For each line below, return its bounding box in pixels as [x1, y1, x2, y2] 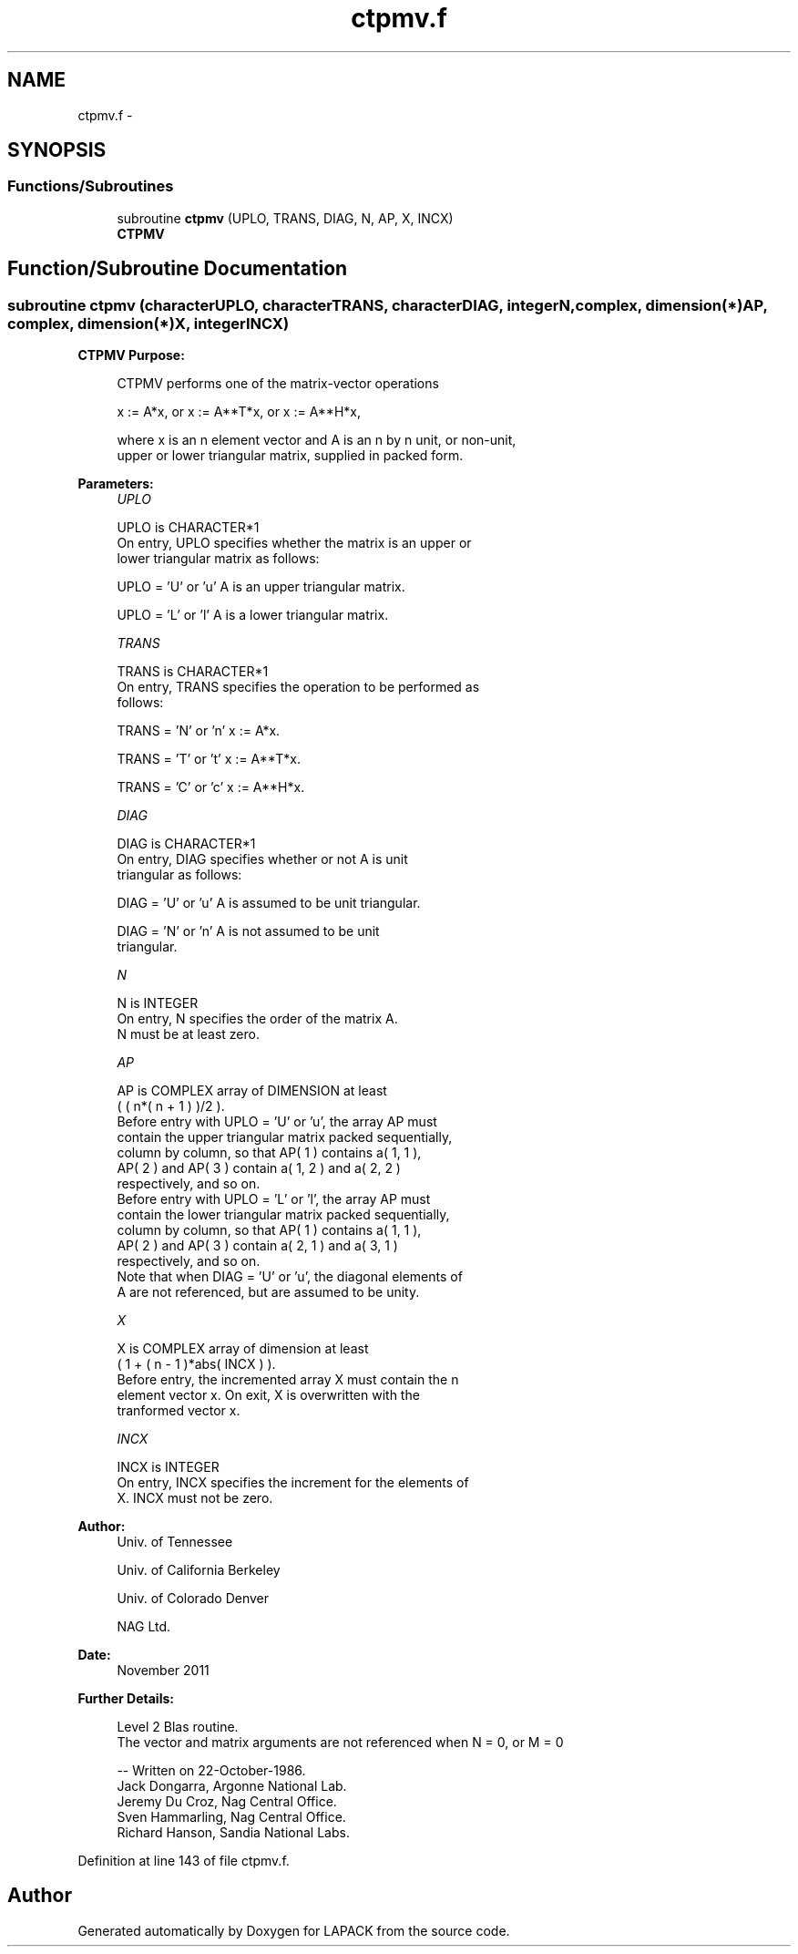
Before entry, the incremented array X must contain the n [117, 1372, 459, 1388]
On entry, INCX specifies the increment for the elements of [117, 1475, 469, 1491]
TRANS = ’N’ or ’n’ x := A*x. [117, 723, 281, 739]
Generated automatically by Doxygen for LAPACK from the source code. [77, 1922, 510, 1939]
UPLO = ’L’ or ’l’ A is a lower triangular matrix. [117, 607, 389, 623]
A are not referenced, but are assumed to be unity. [117, 1284, 420, 1301]
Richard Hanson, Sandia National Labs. [117, 1825, 350, 1841]
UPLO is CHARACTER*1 [117, 519, 260, 536]
